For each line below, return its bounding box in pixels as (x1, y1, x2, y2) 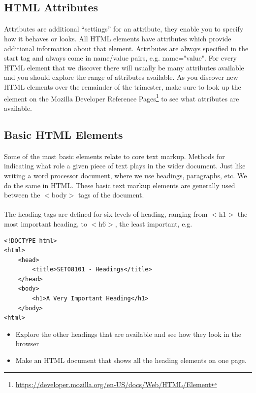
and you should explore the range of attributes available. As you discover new (4, 72, 238, 82)
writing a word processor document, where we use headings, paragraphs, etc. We (4, 170, 247, 180)
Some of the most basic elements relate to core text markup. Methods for (4, 151, 225, 161)
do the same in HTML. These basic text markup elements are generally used (4, 180, 235, 190)
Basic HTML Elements (4, 127, 123, 142)
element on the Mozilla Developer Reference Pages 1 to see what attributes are (4, 92, 239, 103)
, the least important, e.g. (115, 218, 192, 229)
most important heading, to (4, 218, 87, 229)
